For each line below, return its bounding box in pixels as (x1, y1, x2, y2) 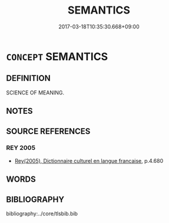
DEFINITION (6, 73, 51, 83)
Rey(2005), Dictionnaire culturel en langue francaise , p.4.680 (14, 157, 164, 164)
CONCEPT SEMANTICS (6, 50, 108, 63)
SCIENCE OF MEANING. (6, 89, 65, 96)
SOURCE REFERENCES (6, 126, 91, 136)
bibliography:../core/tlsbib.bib (6, 210, 78, 217)
